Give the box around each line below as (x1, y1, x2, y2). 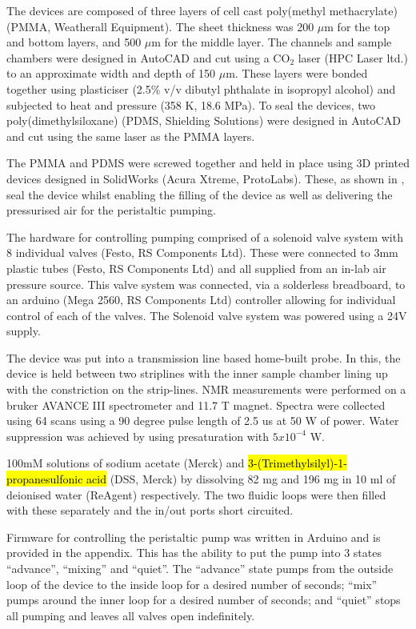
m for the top (324, 18, 390, 34)
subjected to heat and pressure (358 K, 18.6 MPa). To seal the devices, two (6, 96, 376, 113)
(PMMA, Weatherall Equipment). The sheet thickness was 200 (6, 18, 314, 34)
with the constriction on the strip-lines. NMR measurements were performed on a (6, 381, 406, 398)
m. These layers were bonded (226, 65, 368, 82)
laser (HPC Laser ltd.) (298, 49, 408, 66)
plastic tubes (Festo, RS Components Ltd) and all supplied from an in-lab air (6, 259, 386, 276)
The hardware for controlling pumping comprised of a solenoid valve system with (6, 228, 403, 245)
